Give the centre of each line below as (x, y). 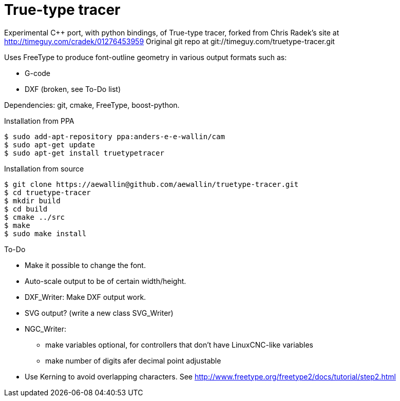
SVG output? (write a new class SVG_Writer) (99, 313)
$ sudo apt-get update (50, 145)
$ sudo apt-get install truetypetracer (84, 153)
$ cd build (26, 209)
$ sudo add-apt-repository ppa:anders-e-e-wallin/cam (115, 136)
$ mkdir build (32, 200)
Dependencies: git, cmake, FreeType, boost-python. (92, 105)
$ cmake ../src (35, 217)
